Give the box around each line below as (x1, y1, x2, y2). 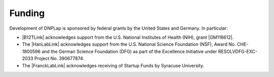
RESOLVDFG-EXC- (218, 48, 258, 54)
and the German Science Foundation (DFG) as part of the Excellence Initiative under (41, 48, 218, 54)
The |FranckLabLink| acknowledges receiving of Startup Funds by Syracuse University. (22, 62, 204, 68)
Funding (9, 8, 45, 19)
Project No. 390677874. (34, 55, 85, 61)
